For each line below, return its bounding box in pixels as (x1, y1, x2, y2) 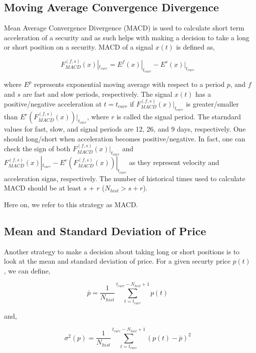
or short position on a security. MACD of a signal (4, 42, 153, 52)
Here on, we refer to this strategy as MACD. (4, 199, 138, 209)
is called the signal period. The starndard (116, 111, 241, 122)
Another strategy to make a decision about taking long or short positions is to (4, 246, 240, 256)
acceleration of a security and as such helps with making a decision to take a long (4, 32, 250, 42)
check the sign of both (4, 143, 71, 154)
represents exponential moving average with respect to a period (34, 79, 225, 89)
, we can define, (4, 265, 51, 275)
